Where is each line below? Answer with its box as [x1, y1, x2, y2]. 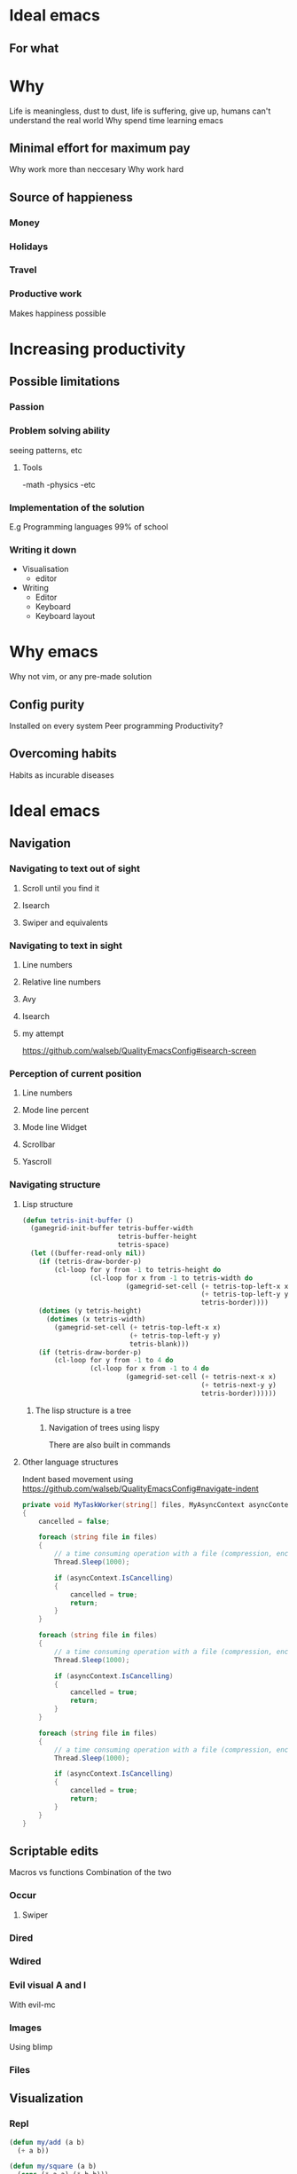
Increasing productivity [9, 339, 186, 359]
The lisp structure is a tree [35, 1405, 131, 1416]
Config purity [9, 697, 85, 712]
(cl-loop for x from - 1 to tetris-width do [90, 1274, 254, 1283]
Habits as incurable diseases [9, 769, 114, 781]
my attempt [21, 1028, 65, 1039]
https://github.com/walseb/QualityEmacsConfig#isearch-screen [21, 1045, 257, 1056]
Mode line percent [21, 1105, 90, 1116]
